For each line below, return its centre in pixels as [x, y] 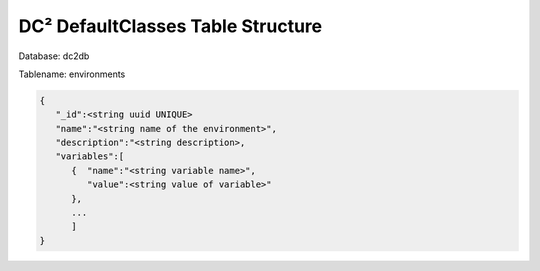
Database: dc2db [54, 56]
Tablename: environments [72, 74]
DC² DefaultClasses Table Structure [170, 26]
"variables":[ [90, 156]
